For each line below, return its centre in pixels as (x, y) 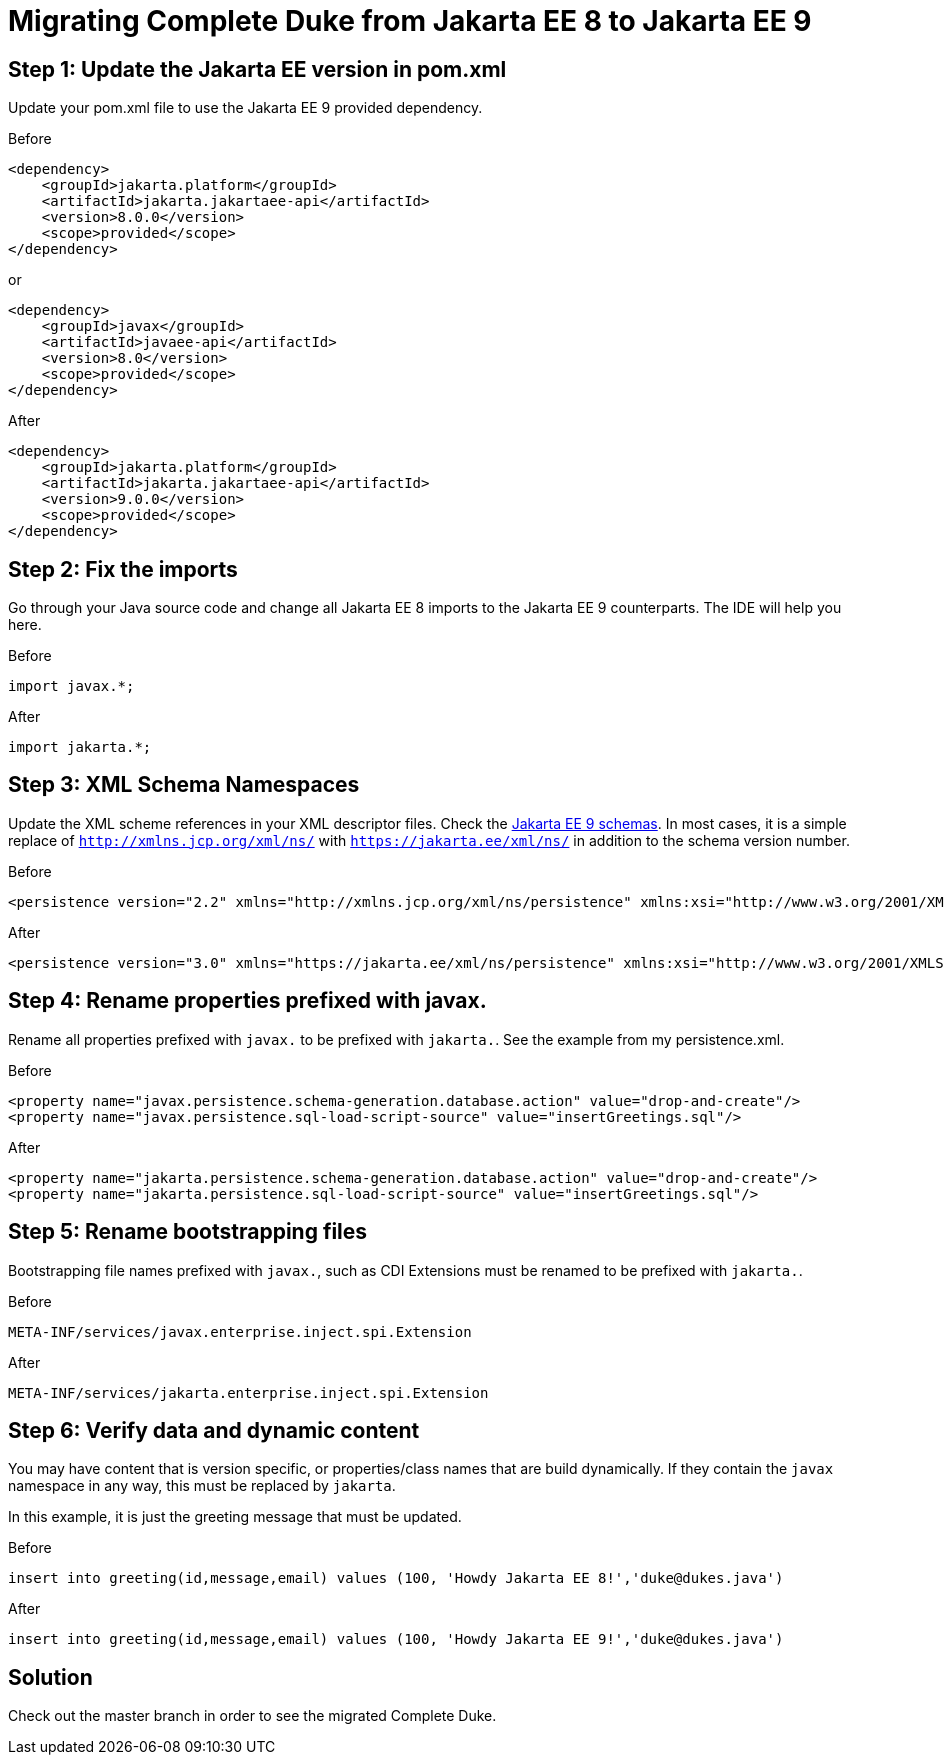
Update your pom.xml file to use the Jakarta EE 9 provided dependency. (245, 108)
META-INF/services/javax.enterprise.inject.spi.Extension (240, 1331)
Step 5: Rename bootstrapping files (188, 1232)
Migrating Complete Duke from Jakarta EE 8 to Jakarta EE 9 (410, 21)
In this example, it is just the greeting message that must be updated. (235, 1517)
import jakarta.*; (80, 747)
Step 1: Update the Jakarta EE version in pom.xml (257, 69)
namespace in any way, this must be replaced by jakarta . (202, 1486)
